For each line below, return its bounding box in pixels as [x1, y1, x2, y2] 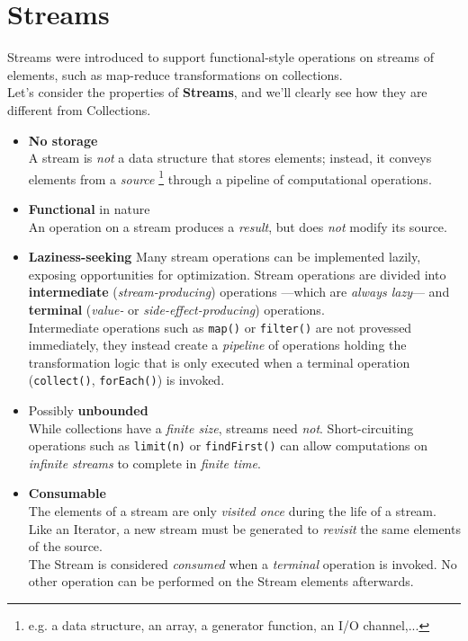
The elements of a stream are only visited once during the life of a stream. [28, 502, 436, 521]
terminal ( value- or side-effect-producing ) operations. [28, 299, 325, 318]
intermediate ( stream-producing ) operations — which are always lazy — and [28, 282, 450, 301]
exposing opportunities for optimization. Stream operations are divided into [28, 264, 446, 283]
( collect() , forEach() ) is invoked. [28, 370, 225, 389]
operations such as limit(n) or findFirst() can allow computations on [28, 436, 428, 455]
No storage [28, 130, 98, 149]
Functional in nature [28, 199, 150, 218]
